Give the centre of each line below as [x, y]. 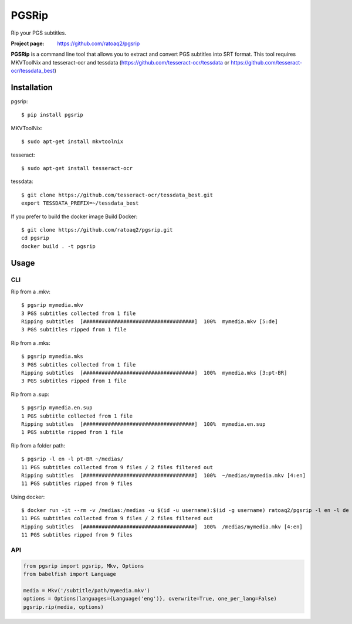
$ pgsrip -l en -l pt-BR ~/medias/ [72, 459]
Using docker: [28, 497]
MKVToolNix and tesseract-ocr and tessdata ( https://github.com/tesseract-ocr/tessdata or [120, 62]
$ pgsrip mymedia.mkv [52, 305]
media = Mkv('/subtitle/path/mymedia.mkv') [87, 590]
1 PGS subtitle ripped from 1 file [72, 432]
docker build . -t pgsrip [59, 246]
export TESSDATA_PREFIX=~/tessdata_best [80, 203]
